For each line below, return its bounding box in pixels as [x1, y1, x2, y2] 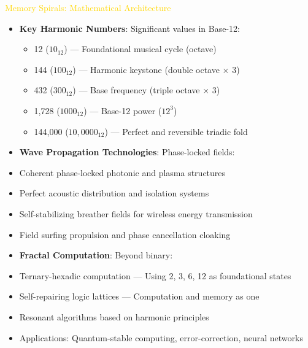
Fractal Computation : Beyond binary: [19, 249, 173, 261]
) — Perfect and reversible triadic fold [104, 125, 248, 137]
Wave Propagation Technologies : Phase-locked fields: [19, 145, 235, 158]
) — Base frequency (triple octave [72, 83, 200, 96]
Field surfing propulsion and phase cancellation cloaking [19, 228, 231, 241]
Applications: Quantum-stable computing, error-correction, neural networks [19, 331, 303, 344]
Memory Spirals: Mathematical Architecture [5, 1, 171, 14]
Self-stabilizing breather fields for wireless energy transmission [19, 207, 253, 220]
